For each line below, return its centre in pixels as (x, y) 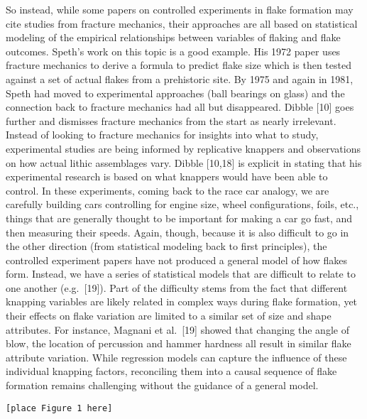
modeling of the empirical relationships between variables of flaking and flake (173, 37)
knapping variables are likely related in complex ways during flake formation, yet (182, 301)
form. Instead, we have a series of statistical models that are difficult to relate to (181, 274)
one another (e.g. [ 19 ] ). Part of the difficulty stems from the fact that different (177, 287)
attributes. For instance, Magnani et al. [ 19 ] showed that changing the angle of (177, 329)
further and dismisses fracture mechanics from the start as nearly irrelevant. (171, 120)
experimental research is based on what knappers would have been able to (167, 176)
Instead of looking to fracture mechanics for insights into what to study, (162, 135)
